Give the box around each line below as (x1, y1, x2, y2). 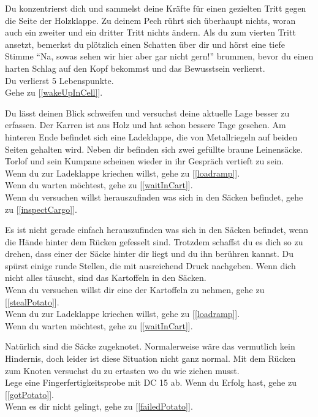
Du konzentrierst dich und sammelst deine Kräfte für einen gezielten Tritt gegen (5, 2, 306, 14)
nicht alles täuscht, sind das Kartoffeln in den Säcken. (5, 271, 206, 284)
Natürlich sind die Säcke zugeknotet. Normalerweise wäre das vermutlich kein (5, 340, 295, 353)
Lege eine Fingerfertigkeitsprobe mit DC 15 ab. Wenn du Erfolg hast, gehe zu (5, 376, 297, 389)
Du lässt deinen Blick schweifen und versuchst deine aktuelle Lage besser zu (5, 106, 290, 119)
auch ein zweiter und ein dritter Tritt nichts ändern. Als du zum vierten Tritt (5, 26, 296, 39)
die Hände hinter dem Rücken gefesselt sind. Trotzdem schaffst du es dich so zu (5, 235, 303, 248)
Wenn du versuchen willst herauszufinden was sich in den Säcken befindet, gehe (5, 190, 303, 203)
